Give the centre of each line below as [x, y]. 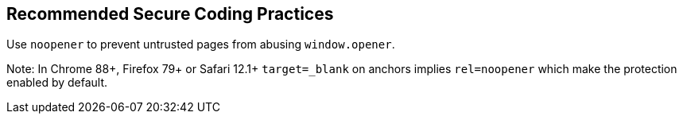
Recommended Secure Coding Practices [170, 14]
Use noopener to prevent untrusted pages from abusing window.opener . [201, 45]
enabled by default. [57, 83]
